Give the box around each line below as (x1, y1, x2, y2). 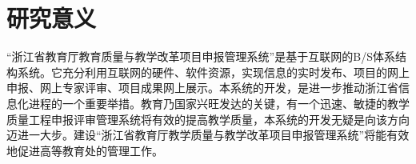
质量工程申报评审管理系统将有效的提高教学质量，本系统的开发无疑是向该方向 (6, 110, 410, 127)
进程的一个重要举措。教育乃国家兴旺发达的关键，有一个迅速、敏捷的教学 (28, 94, 410, 111)
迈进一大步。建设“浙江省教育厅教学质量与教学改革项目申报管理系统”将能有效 (6, 126, 410, 143)
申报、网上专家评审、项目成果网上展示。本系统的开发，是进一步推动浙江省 (6, 79, 398, 96)
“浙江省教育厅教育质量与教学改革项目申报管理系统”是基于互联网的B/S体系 (6, 48, 395, 65)
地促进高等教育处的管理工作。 (6, 142, 163, 158)
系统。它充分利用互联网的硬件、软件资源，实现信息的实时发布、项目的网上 (17, 63, 410, 80)
